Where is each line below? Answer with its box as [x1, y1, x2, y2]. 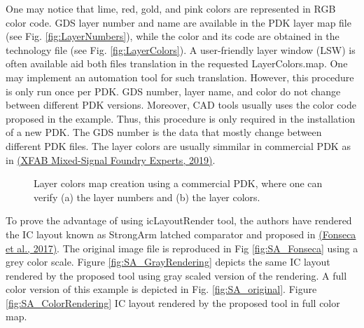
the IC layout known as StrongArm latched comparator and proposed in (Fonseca [6, 226, 356, 241]
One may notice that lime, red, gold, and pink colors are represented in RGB [6, 1, 336, 15]
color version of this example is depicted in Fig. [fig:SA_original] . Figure [6, 282, 317, 296]
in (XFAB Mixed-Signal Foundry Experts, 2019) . [6, 152, 216, 167]
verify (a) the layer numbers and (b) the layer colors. [34, 189, 260, 204]
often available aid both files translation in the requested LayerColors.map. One [6, 56, 348, 71]
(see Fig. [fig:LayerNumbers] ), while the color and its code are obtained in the [6, 29, 339, 43]
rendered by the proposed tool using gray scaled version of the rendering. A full [6, 268, 347, 282]
